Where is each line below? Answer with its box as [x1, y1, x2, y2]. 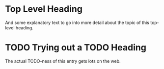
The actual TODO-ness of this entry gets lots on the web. [5, 58, 121, 64]
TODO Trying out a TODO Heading [5, 42, 146, 53]
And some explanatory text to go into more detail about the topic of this [5, 20, 150, 25]
